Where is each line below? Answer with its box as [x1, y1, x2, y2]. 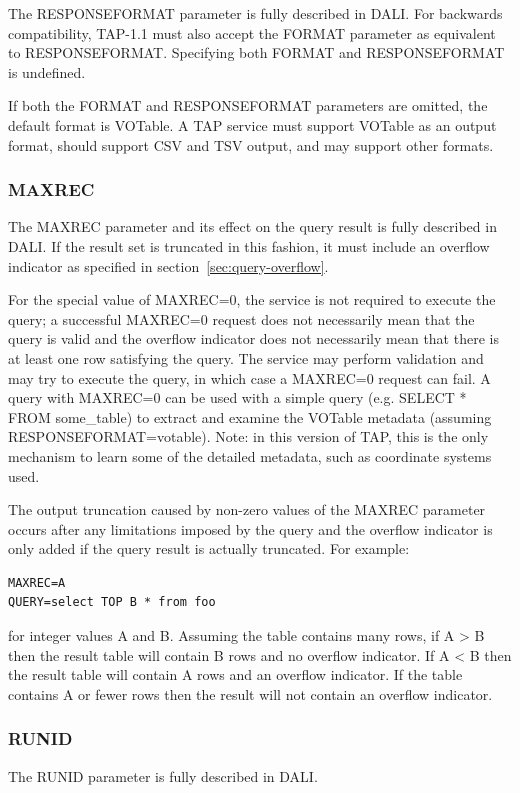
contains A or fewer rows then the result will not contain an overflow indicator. [8, 683, 493, 704]
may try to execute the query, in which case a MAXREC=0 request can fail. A [8, 367, 491, 388]
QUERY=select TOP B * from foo [8, 595, 216, 610]
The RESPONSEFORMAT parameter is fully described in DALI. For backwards [8, 3, 503, 23]
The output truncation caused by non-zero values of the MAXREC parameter [8, 499, 486, 520]
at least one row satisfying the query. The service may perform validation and [8, 347, 484, 368]
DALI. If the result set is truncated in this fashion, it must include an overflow [8, 235, 490, 256]
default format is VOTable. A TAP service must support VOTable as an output [8, 114, 497, 135]
